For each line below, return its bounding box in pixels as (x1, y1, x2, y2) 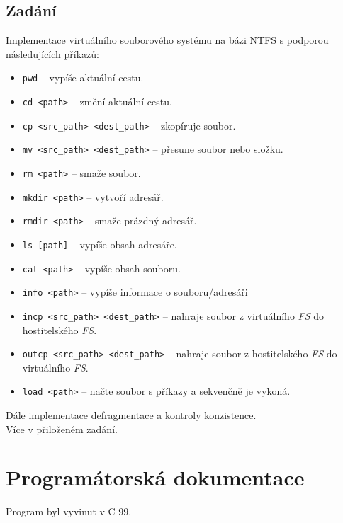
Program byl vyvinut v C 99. (6, 504, 132, 519)
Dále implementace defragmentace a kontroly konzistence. (6, 408, 257, 423)
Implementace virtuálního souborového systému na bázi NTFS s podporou (6, 33, 329, 47)
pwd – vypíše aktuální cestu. (22, 70, 144, 85)
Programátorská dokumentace (6, 463, 305, 492)
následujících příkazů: (6, 46, 99, 61)
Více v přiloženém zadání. (6, 421, 118, 436)
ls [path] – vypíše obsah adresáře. (22, 236, 177, 251)
